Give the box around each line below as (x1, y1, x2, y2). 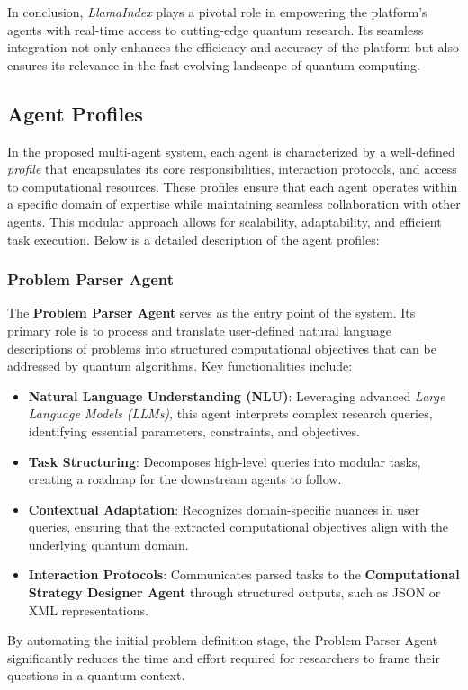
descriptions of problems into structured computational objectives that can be (7, 338, 436, 357)
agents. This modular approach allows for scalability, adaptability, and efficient (7, 211, 442, 230)
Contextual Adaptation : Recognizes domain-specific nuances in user (28, 499, 420, 518)
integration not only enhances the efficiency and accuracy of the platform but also (7, 38, 459, 57)
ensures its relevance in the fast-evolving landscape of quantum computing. (7, 55, 420, 74)
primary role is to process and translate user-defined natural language (7, 320, 391, 339)
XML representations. (28, 600, 148, 619)
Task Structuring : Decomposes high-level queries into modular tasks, (28, 452, 421, 470)
